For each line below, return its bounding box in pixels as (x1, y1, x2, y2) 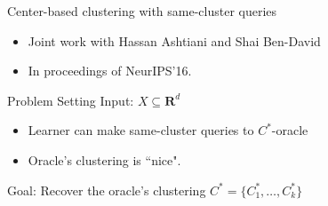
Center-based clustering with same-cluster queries (7, 2, 277, 20)
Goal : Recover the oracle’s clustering (7, 180, 206, 199)
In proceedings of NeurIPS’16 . (28, 61, 192, 80)
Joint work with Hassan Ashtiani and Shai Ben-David (28, 31, 321, 50)
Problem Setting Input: (7, 91, 134, 109)
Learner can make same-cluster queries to (28, 121, 254, 139)
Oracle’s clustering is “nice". (28, 150, 181, 169)
